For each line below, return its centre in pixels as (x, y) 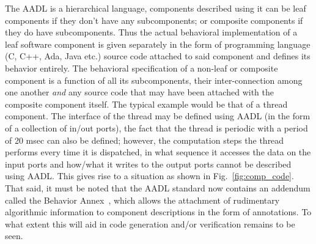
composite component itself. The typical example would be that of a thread (146, 104)
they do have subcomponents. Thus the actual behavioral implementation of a (151, 32)
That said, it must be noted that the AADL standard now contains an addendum (158, 187)
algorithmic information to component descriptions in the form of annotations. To (158, 212)
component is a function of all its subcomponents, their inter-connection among (154, 80)
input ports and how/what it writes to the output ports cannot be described (148, 164)
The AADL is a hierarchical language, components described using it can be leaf (156, 8)
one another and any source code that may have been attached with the (139, 92)
